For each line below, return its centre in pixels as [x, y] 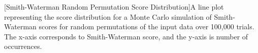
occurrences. [23, 46]
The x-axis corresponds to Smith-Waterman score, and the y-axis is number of [126, 36]
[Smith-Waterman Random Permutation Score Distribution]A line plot [114, 7]
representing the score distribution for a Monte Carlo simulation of [108, 16]
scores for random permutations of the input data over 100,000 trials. [147, 26]
